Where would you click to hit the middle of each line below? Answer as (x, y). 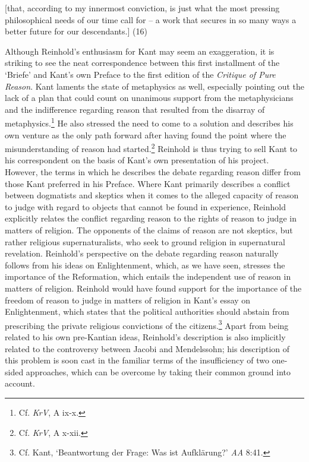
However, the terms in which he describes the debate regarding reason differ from (153, 172)
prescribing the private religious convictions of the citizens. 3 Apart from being (147, 324)
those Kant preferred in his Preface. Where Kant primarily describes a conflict (148, 183)
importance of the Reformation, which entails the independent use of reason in (148, 276)
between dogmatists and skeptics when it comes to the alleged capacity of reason (152, 195)
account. (20, 383)
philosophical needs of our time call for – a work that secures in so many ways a (151, 19)
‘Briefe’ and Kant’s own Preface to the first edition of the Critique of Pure (140, 74)
